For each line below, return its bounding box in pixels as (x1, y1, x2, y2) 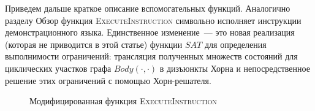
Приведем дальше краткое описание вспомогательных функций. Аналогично (5, 2, 290, 14)
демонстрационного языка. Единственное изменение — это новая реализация (5, 26, 295, 39)
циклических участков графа (5, 61, 112, 74)
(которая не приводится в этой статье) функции (5, 37, 183, 50)
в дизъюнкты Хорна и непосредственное (159, 61, 310, 74)
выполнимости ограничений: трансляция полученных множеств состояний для (5, 50, 298, 63)
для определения (204, 37, 267, 50)
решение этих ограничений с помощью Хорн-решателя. (5, 74, 211, 86)
